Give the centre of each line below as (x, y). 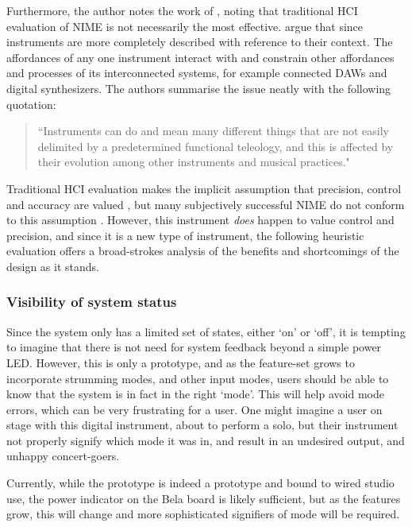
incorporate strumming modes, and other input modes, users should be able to (198, 378)
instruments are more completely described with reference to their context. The (200, 42)
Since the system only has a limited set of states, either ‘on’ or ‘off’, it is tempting (206, 331)
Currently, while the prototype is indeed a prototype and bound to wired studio (200, 483)
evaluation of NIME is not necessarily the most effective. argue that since (185, 26)
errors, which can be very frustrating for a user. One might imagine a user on (194, 409)
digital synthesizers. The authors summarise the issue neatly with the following (199, 88)
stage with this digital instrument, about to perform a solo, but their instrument (202, 425)
